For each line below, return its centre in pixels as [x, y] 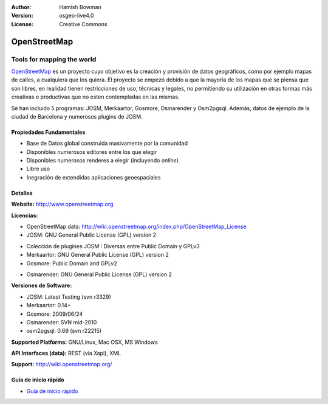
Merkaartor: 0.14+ [49, 305]
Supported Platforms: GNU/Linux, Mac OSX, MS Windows [84, 342]
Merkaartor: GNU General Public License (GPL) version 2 [98, 255]
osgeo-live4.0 [77, 16]
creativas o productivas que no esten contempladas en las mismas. [95, 97]
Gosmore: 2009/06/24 [55, 314]
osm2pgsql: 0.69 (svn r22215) [64, 331]
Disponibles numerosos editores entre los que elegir [92, 151]
